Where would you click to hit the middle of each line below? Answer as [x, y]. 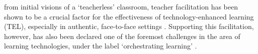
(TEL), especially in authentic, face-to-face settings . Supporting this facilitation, [129, 26]
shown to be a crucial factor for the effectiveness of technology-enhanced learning [129, 16]
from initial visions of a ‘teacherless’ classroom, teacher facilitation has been [121, 6]
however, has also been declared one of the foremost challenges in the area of [122, 36]
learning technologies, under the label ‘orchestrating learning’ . [101, 46]
